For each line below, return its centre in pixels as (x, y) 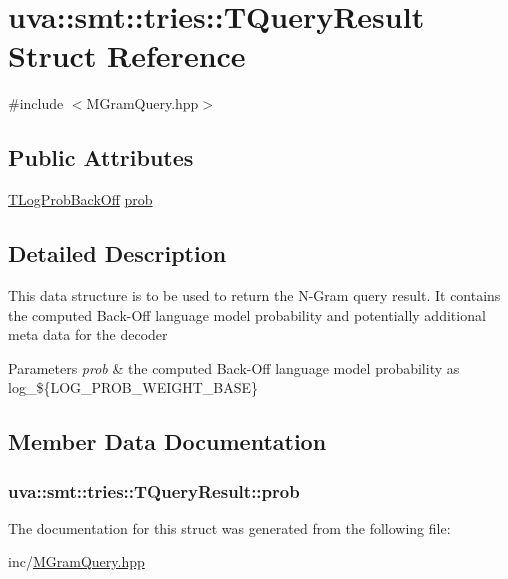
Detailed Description (117, 253)
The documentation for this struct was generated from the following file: (229, 527)
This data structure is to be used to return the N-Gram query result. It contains (254, 294)
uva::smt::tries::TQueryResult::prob (154, 490)
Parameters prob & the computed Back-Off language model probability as (234, 367)
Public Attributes (101, 157)
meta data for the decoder (88, 334)
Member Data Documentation (167, 441)
